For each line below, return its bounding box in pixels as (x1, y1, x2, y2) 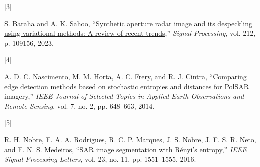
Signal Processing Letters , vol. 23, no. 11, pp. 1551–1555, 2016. (4, 154, 196, 164)
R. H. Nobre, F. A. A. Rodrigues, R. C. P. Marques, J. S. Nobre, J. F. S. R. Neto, (4, 134, 256, 144)
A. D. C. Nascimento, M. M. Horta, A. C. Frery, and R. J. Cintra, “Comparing (4, 71, 247, 81)
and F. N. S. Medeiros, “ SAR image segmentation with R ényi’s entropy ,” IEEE (4, 144, 247, 154)
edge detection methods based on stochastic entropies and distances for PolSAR (4, 81, 249, 91)
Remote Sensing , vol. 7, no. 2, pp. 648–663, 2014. (4, 100, 155, 111)
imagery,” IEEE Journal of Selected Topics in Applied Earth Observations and (4, 91, 244, 101)
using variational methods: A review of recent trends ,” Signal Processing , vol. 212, (4, 28, 256, 38)
